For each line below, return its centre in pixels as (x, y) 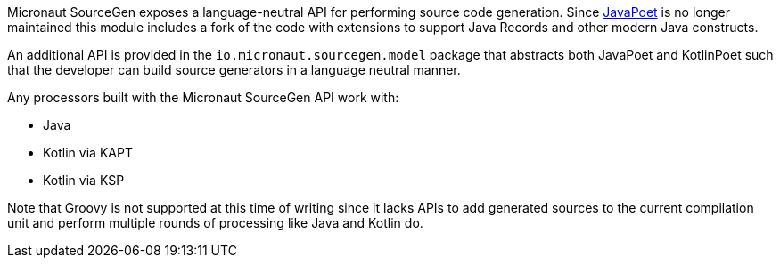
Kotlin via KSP (84, 180)
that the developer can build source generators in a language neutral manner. (234, 70)
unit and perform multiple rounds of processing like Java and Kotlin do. (215, 223)
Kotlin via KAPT (88, 153)
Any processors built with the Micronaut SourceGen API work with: (203, 97)
